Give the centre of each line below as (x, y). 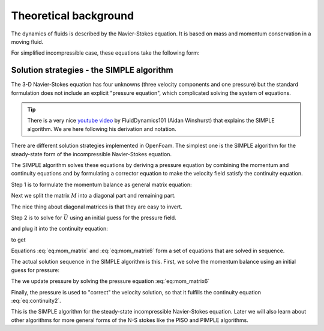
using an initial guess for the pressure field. (123, 217)
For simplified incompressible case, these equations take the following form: (105, 53)
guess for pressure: (35, 270)
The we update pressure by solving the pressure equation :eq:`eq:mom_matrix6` (110, 281)
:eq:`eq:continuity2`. (36, 301)
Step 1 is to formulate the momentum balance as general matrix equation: (101, 184)
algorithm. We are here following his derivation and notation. (102, 129)
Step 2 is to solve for (37, 217)
